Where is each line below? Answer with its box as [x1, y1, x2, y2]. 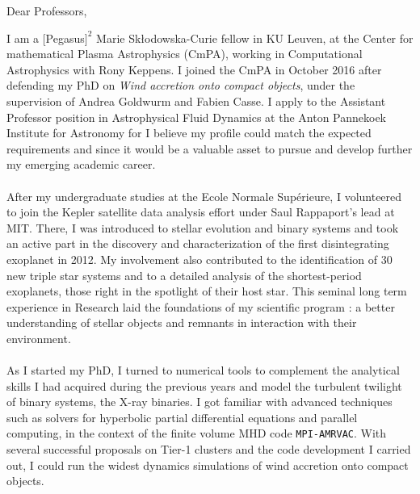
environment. [6, 329, 71, 346]
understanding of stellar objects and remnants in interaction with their [6, 314, 357, 331]
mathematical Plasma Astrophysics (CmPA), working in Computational [6, 45, 363, 62]
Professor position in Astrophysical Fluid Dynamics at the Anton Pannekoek [6, 108, 387, 125]
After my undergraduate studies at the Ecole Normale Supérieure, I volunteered [6, 187, 402, 204]
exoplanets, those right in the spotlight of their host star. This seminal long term [6, 283, 407, 299]
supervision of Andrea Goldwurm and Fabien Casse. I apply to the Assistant [6, 92, 386, 109]
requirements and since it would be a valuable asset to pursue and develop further [6, 140, 413, 157]
